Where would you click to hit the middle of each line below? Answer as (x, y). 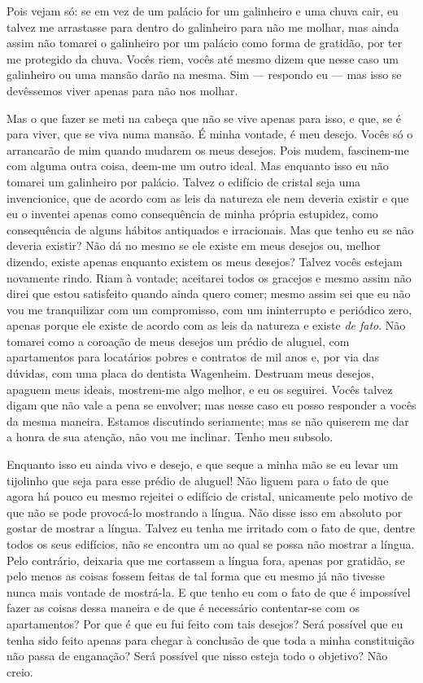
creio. (20, 671)
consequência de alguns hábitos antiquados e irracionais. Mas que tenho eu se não (210, 229)
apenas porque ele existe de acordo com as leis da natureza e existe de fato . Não (206, 325)
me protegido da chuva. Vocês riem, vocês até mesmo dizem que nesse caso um (203, 58)
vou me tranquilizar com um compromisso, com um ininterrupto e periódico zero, (209, 309)
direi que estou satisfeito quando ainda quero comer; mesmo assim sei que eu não (209, 293)
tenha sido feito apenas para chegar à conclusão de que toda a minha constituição (210, 639)
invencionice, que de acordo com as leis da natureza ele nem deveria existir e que (208, 197)
